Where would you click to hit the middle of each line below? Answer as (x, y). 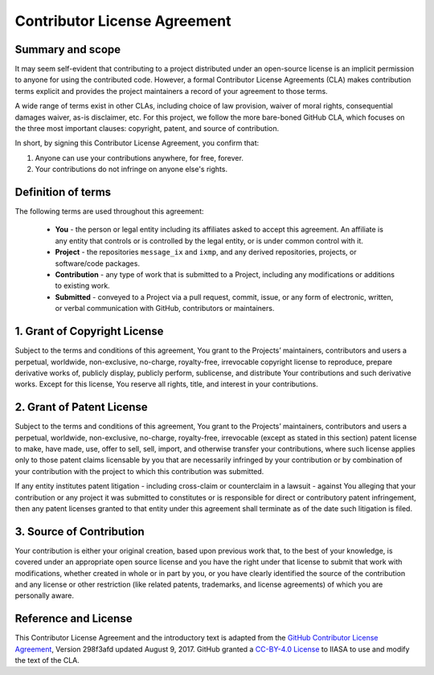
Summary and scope (68, 49)
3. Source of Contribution (80, 532)
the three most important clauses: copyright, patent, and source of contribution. (147, 129)
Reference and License (74, 619)
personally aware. (44, 595)
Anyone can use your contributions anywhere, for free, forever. (139, 157)
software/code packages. (98, 263)
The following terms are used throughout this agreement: (109, 211)
